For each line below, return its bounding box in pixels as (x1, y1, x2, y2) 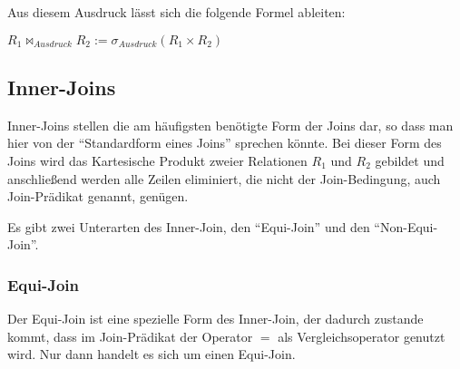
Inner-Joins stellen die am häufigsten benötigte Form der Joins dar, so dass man (7, 115, 454, 134)
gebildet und (375, 151, 445, 170)
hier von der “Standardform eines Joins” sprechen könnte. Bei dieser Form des (7, 133, 442, 152)
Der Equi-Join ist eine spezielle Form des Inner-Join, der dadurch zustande (7, 309, 424, 328)
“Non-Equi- (374, 217, 438, 236)
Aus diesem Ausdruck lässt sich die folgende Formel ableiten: (7, 3, 346, 21)
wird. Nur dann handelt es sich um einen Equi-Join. (7, 345, 296, 364)
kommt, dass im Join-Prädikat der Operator (7, 326, 253, 345)
